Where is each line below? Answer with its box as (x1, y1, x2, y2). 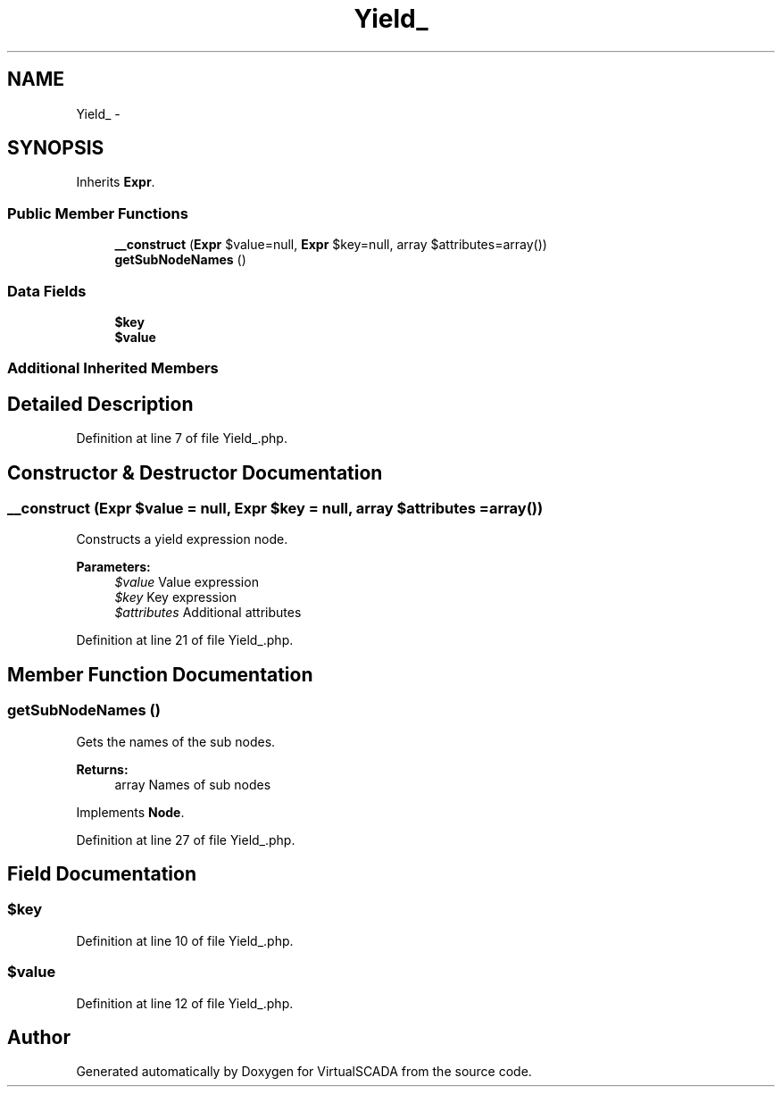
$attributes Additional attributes (114, 605, 302, 621)
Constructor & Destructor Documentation (7, 461, 383, 484)
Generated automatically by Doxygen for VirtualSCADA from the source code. (76, 1064, 532, 1080)
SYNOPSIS (7, 137, 104, 160)
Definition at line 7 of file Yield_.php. (76, 430, 287, 447)
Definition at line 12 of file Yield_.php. (76, 995, 294, 1011)
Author (7, 1025, 71, 1048)
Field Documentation (7, 863, 196, 886)
